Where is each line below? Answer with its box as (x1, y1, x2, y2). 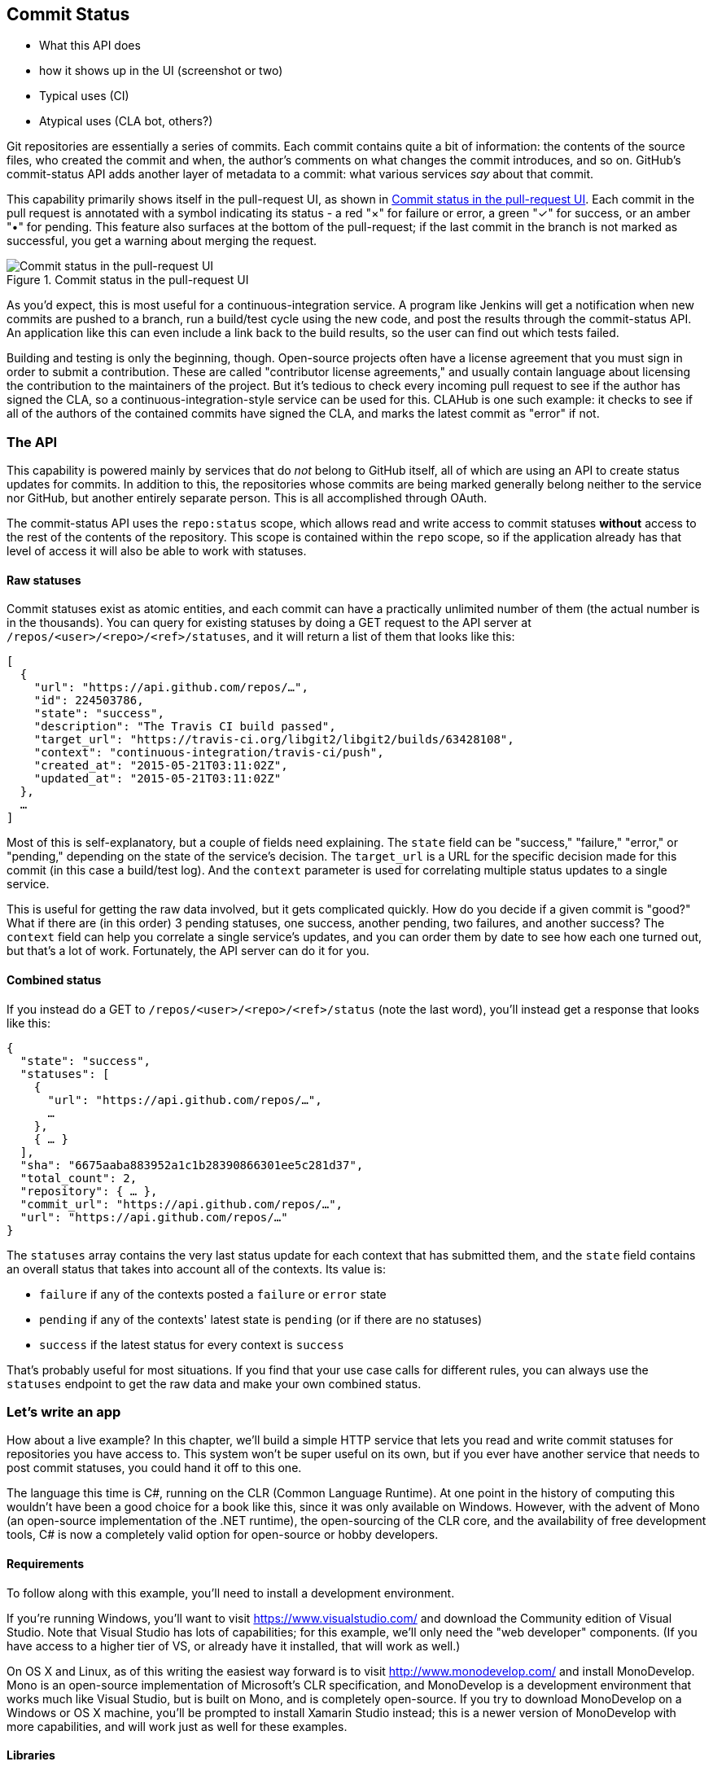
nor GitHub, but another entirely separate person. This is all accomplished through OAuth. (7, 491, 488, 506)
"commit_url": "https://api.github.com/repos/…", (20, 1197, 343, 1211)
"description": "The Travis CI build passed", (33, 720, 336, 734)
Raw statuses (7, 572, 81, 587)
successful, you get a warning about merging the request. (7, 234, 317, 248)
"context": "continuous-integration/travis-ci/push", (33, 746, 384, 760)
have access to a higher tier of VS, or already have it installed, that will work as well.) (7, 1638, 461, 1653)
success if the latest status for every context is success (39, 1337, 344, 1352)
